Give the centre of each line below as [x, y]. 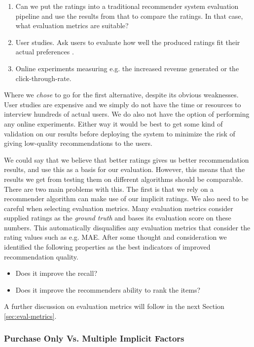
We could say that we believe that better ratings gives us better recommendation [127, 159]
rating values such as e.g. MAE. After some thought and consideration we [115, 237]
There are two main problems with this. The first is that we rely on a [109, 189]
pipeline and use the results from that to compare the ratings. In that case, [129, 16]
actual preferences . [45, 52]
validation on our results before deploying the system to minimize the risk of [120, 133]
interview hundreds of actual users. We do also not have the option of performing [127, 114]
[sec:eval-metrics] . [30, 316]
